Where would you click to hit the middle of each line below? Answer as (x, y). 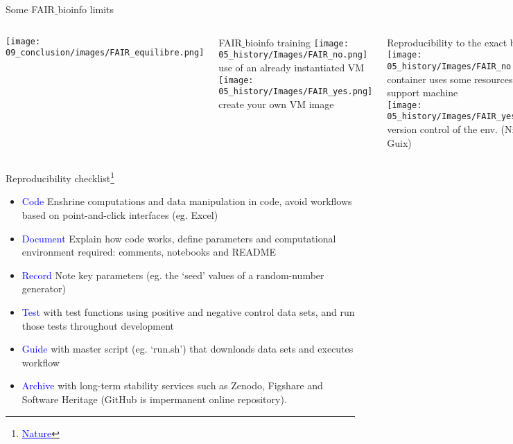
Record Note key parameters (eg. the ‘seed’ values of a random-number (173, 275)
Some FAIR (30, 9)
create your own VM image (276, 104)
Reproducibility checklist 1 (60, 177)
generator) (44, 288)
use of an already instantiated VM (292, 67)
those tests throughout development (98, 325)
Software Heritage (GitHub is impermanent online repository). (154, 399)
